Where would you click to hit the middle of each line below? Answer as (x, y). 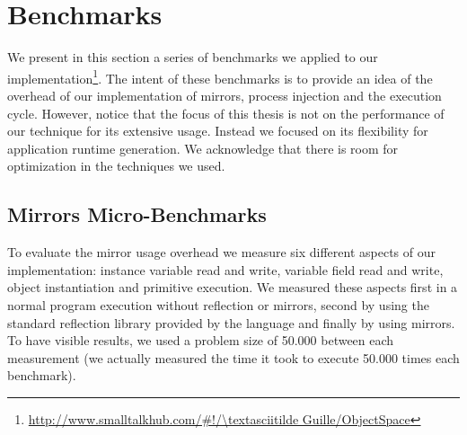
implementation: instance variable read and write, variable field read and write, (225, 269)
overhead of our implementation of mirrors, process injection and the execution (225, 95)
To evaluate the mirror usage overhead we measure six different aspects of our (221, 252)
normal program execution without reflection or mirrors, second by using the (218, 304)
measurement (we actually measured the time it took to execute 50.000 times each (233, 357)
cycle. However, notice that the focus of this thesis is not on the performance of (226, 113)
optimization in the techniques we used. (116, 166)
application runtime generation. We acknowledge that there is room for (203, 148)
